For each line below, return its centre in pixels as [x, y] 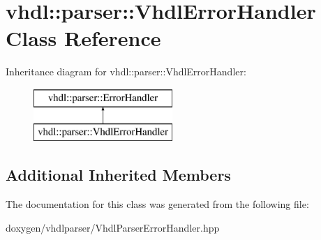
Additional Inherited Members [118, 175]
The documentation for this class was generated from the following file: [157, 204]
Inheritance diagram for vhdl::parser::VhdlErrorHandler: [126, 72]
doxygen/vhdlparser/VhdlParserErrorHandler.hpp [113, 227]
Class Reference [83, 38]
